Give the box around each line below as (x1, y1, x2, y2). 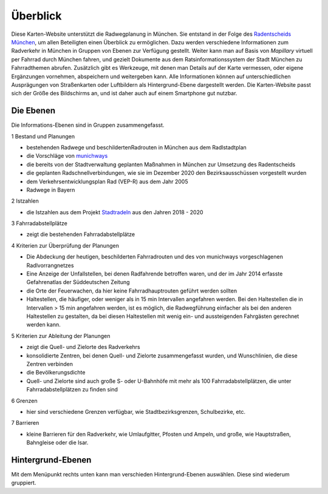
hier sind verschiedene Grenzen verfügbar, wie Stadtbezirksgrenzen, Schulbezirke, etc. (26, 408, 246, 415)
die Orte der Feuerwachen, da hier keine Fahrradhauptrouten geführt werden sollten (26, 287, 237, 294)
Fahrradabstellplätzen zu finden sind (26, 386, 118, 393)
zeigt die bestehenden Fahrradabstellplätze (26, 231, 135, 238)
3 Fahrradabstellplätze (11, 220, 68, 227)
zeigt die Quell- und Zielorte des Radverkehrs (26, 343, 141, 351)
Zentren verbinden (26, 360, 73, 367)
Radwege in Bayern (26, 186, 75, 194)
